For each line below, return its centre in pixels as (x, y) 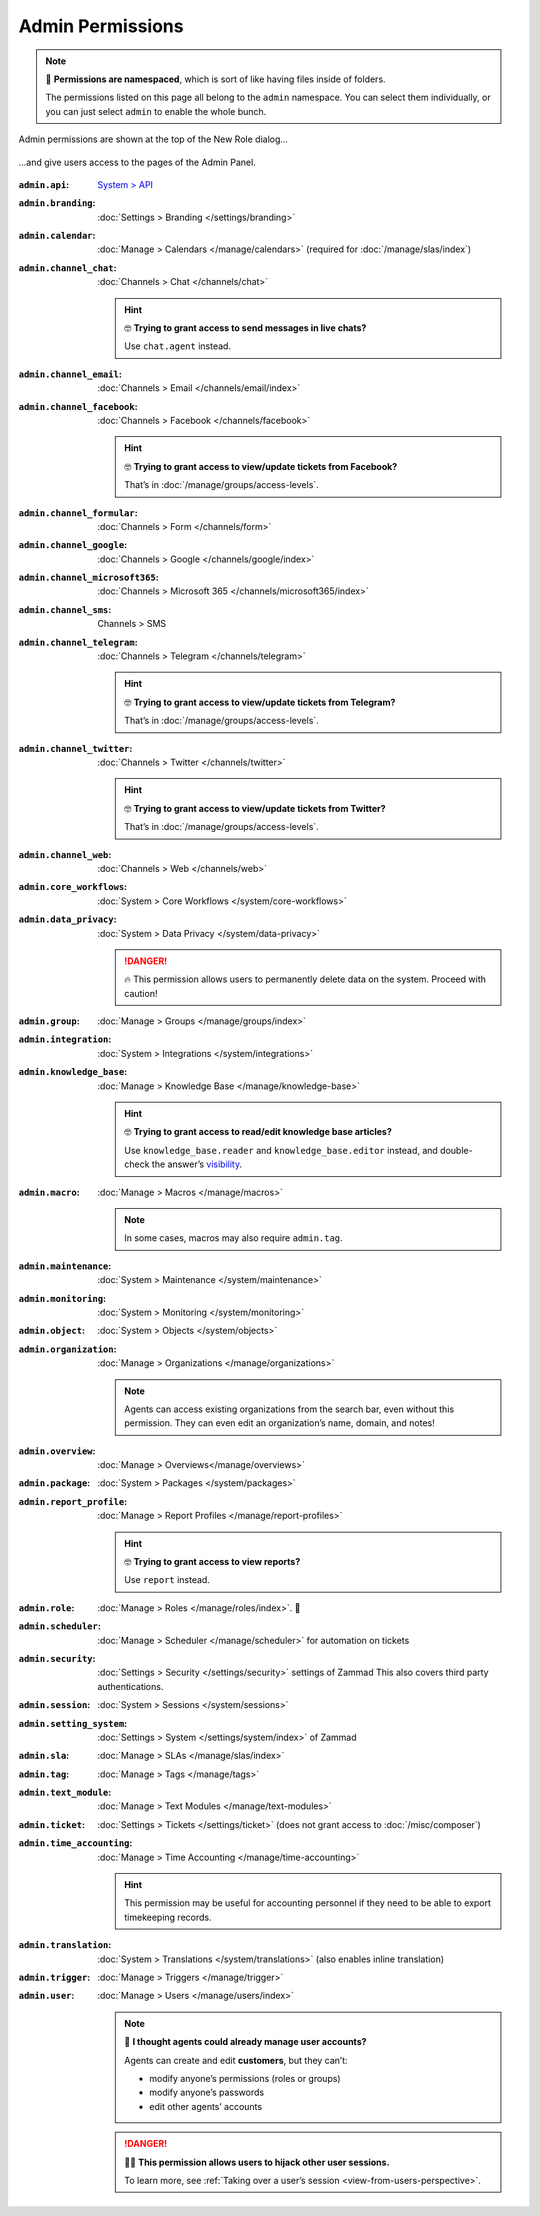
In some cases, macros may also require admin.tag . (234, 1238)
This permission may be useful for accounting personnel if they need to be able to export (308, 1903)
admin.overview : (57, 1451)
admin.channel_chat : (67, 267)
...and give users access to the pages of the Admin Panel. (137, 162)
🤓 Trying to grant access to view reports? (212, 1562)
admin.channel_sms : (65, 609)
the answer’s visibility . (197, 1164)
